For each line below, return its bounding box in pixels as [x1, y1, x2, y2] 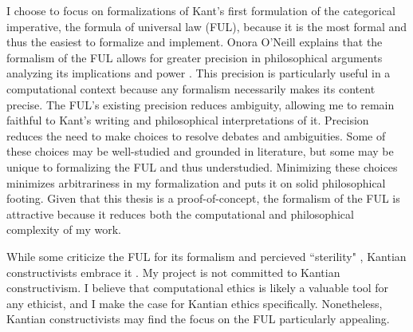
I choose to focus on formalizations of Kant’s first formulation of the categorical [6, 2, 395, 18]
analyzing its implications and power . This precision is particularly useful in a [6, 65, 391, 81]
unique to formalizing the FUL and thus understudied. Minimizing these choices [6, 158, 398, 175]
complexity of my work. [6, 221, 121, 238]
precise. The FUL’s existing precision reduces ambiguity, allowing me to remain [6, 96, 395, 113]
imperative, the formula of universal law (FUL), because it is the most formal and [6, 18, 407, 34]
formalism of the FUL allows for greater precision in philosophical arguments [6, 49, 383, 65]
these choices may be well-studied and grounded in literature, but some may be [6, 143, 394, 160]
